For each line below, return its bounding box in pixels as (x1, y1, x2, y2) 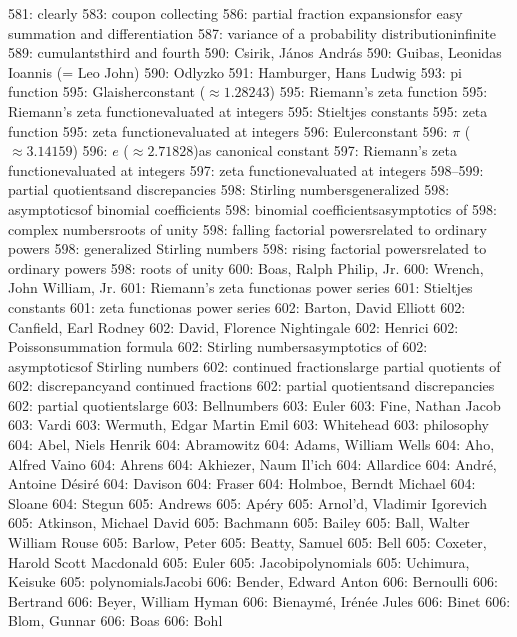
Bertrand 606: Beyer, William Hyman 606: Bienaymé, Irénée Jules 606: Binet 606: (8, 590, 511, 611)
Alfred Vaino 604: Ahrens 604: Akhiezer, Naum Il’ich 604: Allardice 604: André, (8, 453, 497, 474)
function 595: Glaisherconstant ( (8, 81, 206, 102)
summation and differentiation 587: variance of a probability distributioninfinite (8, 22, 497, 43)
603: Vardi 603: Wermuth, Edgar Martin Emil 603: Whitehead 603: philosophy (8, 414, 489, 435)
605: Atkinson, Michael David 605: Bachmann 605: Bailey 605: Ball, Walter (8, 512, 470, 533)
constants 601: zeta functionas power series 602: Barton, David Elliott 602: (8, 296, 466, 317)
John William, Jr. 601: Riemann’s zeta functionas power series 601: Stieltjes (8, 277, 473, 298)
